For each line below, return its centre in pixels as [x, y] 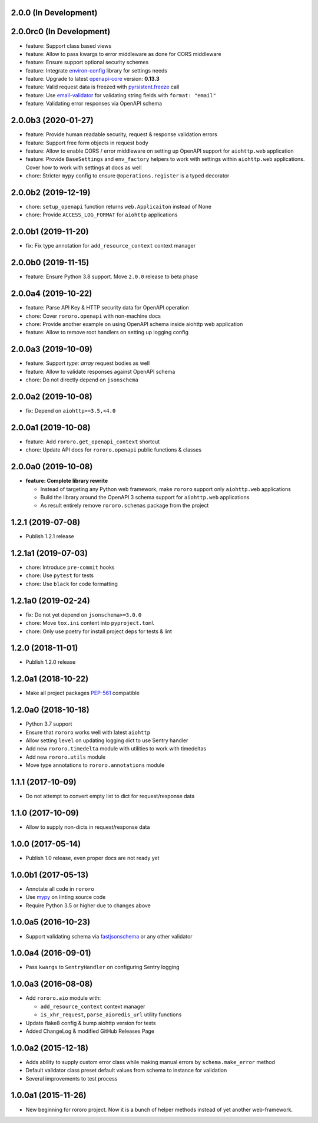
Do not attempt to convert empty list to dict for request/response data [110, 796]
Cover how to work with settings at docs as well [84, 167]
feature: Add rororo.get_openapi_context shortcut [93, 442]
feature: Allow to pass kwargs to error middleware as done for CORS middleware [123, 54]
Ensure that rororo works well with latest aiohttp [88, 732]
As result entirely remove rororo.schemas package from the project [125, 505]
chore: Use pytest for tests [60, 575]
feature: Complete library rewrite [67, 481]
